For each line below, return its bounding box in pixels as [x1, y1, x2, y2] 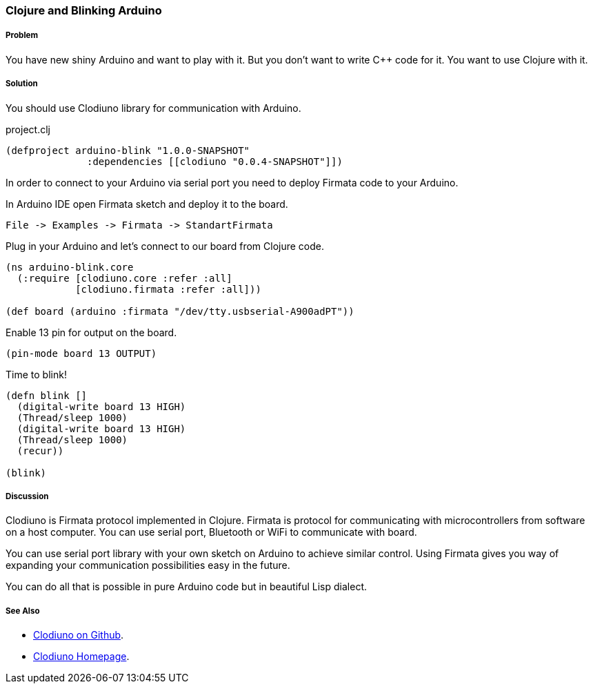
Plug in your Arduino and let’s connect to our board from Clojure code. [6, 240, 325, 252]
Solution [6, 79, 38, 89]
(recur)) [17, 445, 64, 456]
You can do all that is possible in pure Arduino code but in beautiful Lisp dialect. [6, 581, 368, 593]
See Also [6, 605, 40, 616]
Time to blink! [6, 368, 67, 380]
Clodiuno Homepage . [33, 650, 130, 663]
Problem [6, 30, 39, 41]
